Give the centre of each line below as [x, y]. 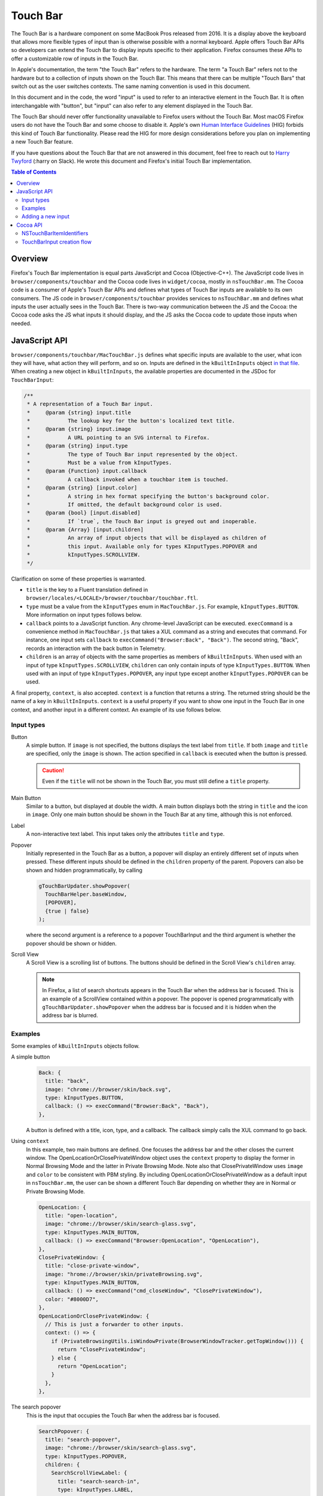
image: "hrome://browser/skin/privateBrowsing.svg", [124, 1274]
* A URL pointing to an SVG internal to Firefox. [118, 437]
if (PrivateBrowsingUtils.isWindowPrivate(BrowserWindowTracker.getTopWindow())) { [177, 1341]
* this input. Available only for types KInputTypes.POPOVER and [142, 546]
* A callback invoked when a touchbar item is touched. [128, 479]
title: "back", [67, 1081]
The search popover [36, 1407]
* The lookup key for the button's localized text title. [131, 421]
